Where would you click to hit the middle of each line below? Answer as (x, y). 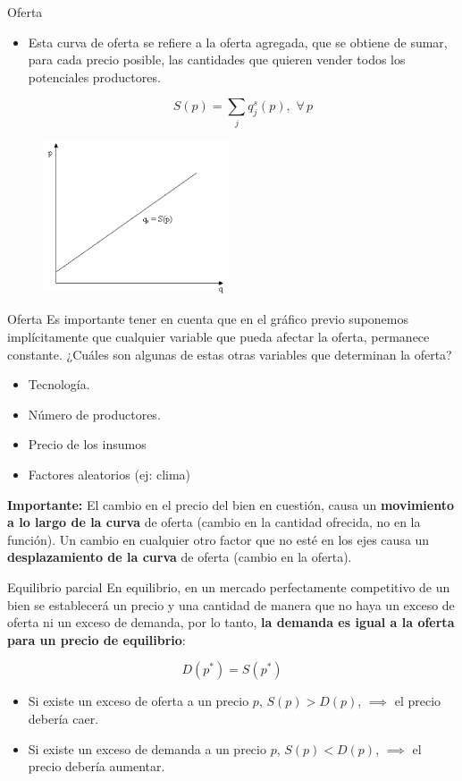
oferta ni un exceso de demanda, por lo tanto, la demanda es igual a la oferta (231, 622)
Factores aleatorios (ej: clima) (109, 474)
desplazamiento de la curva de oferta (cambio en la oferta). (180, 557)
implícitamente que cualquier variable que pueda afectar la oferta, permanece (218, 337)
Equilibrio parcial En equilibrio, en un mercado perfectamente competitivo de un (229, 586)
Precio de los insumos (87, 444)
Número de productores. (94, 414)
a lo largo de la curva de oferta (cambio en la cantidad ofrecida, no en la (214, 522)
